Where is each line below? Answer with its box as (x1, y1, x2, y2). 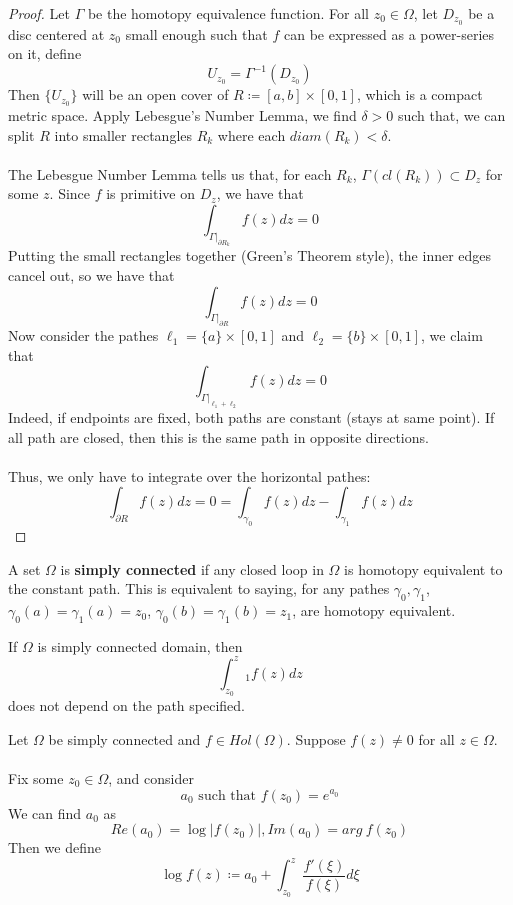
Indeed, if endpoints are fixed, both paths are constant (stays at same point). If (8, 406, 495, 427)
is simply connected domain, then (37, 635, 243, 656)
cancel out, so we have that (8, 264, 175, 285)
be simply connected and (48, 728, 201, 749)
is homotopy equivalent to (344, 558, 503, 579)
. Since (49, 183, 91, 204)
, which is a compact (356, 84, 483, 105)
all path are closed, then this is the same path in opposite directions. (8, 426, 429, 447)
